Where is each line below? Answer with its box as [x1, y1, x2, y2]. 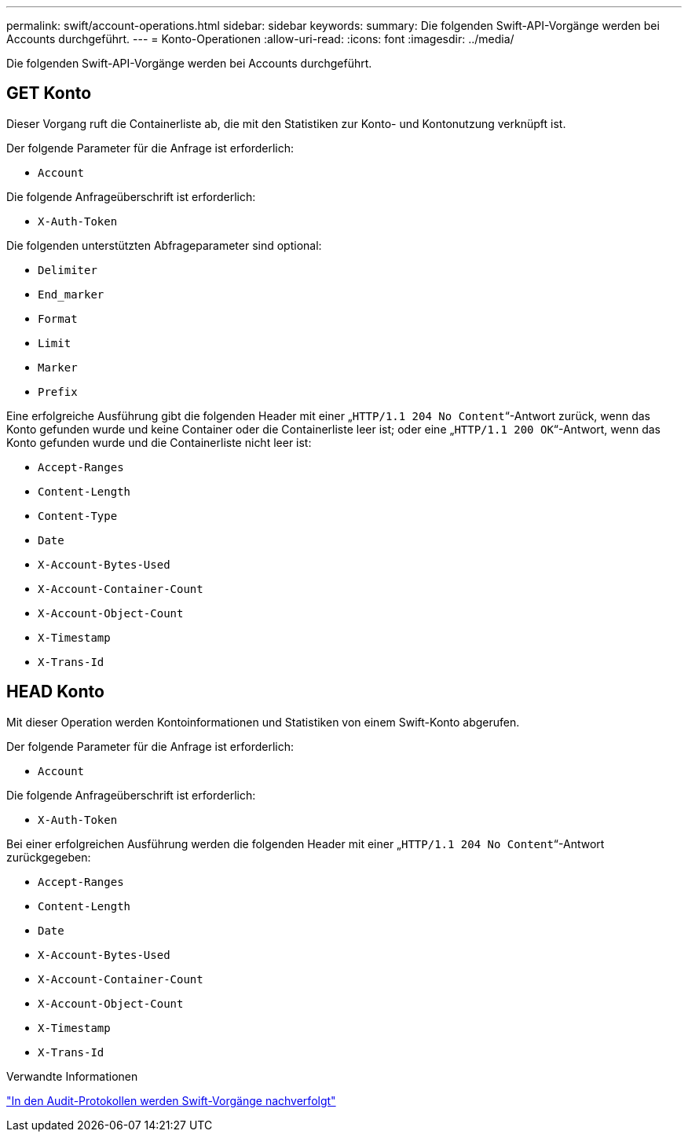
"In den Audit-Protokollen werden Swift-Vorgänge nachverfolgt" [6, 1093, 336, 1107]
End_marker [38, 287, 104, 301]
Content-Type [38, 509, 118, 522]
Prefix [38, 385, 78, 398]
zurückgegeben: [6, 850, 91, 864]
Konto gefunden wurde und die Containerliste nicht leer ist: [6, 435, 312, 449]
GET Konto [6, 83, 92, 104]
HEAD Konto [6, 682, 104, 702]
